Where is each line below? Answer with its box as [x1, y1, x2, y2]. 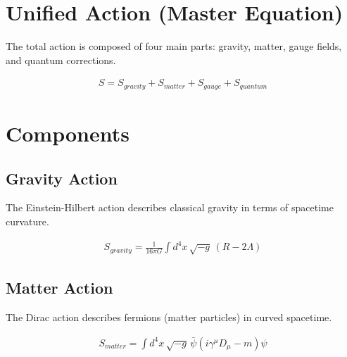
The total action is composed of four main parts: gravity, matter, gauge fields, [6, 39, 342, 54]
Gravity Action [6, 167, 118, 189]
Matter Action [6, 277, 113, 299]
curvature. [6, 213, 49, 228]
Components [6, 118, 130, 147]
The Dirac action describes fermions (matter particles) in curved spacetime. [6, 310, 332, 325]
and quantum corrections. [6, 52, 116, 67]
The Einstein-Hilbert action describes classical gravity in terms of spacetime [6, 200, 334, 215]
